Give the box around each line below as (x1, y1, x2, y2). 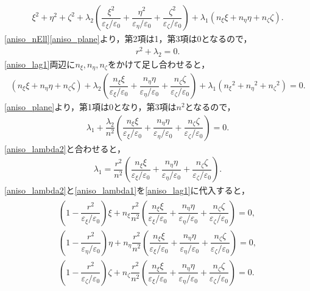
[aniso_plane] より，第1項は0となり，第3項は (4, 100, 177, 113)
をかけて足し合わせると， (107, 57, 210, 70)
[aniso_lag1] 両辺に (4, 57, 76, 70)
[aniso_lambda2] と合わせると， (4, 142, 126, 155)
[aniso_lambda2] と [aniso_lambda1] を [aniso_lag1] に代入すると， (4, 184, 250, 197)
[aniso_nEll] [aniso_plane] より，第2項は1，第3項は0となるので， (4, 32, 252, 45)
